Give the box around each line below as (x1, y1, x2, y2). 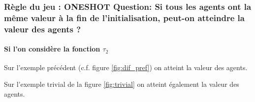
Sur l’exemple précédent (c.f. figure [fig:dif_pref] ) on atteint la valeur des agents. (4, 62, 248, 73)
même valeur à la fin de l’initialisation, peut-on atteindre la (4, 11, 245, 24)
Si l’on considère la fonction (4, 44, 100, 54)
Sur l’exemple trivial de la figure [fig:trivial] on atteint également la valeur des (4, 79, 239, 89)
